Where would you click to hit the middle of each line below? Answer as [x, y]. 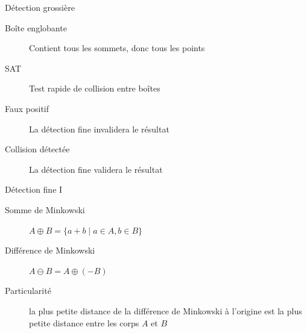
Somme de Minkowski [45, 209]
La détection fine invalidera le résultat [99, 129]
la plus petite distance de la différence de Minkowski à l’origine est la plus [166, 310]
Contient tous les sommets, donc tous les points [117, 48]
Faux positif [27, 108]
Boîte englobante [36, 27]
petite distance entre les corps [84, 322]
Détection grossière [40, 7]
